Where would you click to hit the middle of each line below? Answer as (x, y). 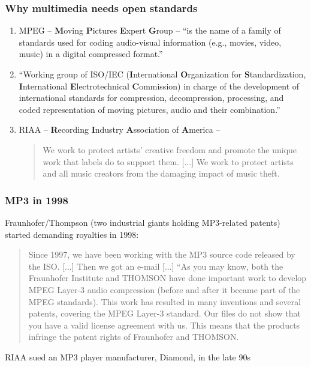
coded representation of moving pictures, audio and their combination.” (150, 109)
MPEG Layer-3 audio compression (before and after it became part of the (164, 289)
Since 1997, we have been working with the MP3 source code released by (162, 254)
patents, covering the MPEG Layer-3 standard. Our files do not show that (165, 313)
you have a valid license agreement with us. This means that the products (164, 325)
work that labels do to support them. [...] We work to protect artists (168, 161)
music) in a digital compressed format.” (91, 54)
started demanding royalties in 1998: (72, 234)
